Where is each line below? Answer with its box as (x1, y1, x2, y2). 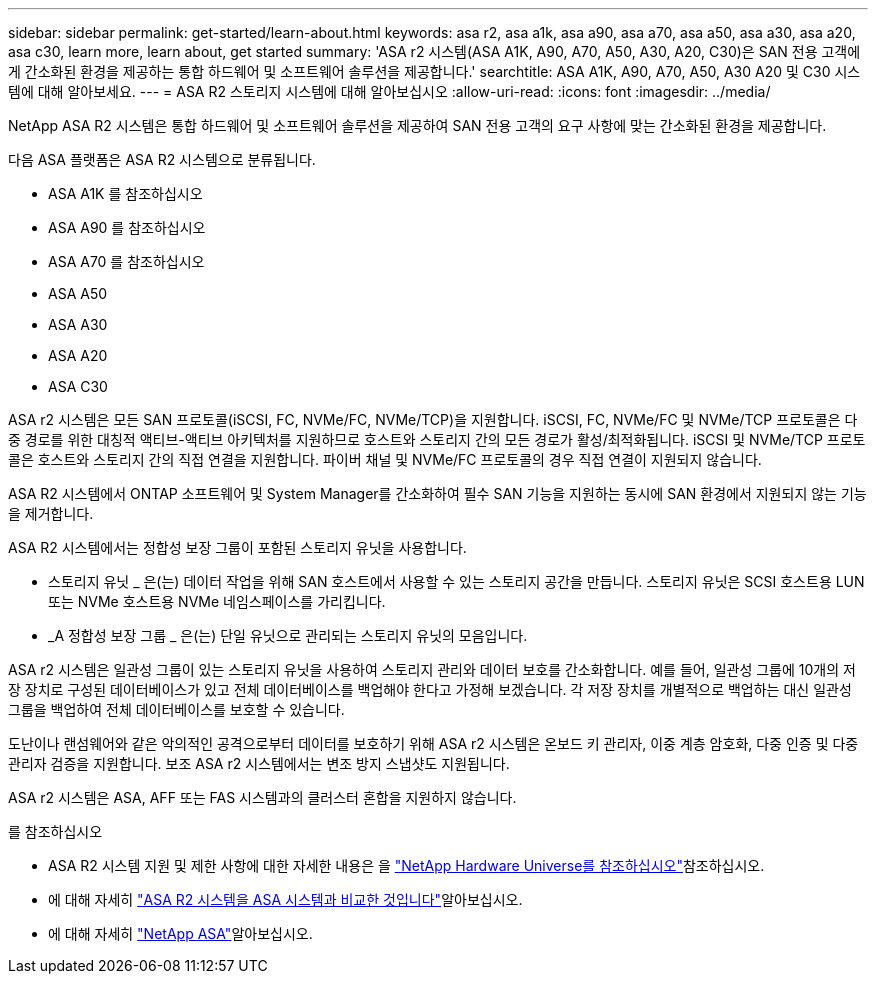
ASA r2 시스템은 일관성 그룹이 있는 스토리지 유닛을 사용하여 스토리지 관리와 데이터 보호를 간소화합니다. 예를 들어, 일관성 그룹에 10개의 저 (8, 661, 856, 678)
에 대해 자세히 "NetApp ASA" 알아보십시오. (48, 925, 313, 942)
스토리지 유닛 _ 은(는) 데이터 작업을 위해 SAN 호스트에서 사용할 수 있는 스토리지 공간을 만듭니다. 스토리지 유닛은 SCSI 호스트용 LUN (48, 573, 865, 590)
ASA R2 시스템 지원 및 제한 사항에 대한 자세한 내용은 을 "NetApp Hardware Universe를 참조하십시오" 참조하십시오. (48, 857, 765, 874)
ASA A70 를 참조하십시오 (48, 253, 205, 270)
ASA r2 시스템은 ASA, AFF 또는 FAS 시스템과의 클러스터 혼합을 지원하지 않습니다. (8, 789, 517, 806)
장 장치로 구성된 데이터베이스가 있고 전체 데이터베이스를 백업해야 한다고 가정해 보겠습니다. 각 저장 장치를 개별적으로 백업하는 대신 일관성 (8, 681, 852, 698)
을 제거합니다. (8, 505, 94, 522)
